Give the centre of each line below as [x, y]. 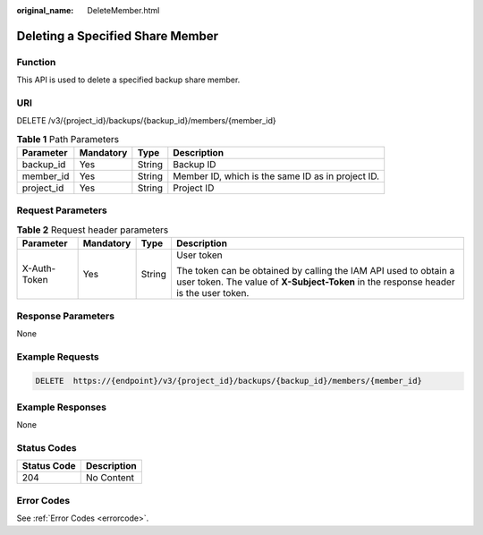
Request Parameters [62, 210]
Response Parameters [66, 316]
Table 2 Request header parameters [93, 230]
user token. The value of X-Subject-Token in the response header [315, 282]
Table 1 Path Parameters [68, 139]
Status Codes [47, 447]
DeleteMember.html [123, 10]
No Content [110, 478]
